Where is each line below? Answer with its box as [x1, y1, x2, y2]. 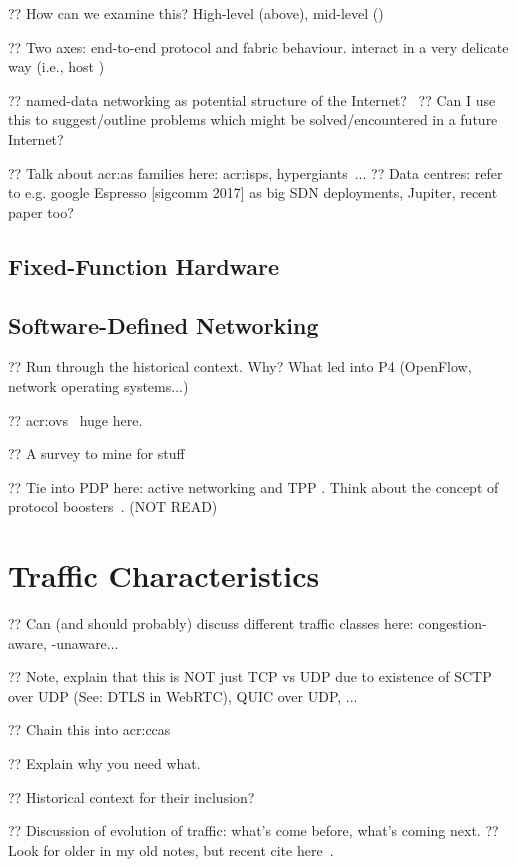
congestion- [418, 613, 487, 634]
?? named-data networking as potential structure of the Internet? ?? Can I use [8, 89, 496, 110]
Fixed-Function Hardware [8, 250, 280, 281]
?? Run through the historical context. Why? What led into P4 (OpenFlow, [8, 356, 472, 377]
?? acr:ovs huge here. [8, 409, 143, 430]
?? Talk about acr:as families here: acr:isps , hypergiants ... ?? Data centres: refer [8, 162, 503, 183]
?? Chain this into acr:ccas [8, 719, 171, 740]
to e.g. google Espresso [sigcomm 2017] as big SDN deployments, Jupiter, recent [8, 182, 498, 203]
